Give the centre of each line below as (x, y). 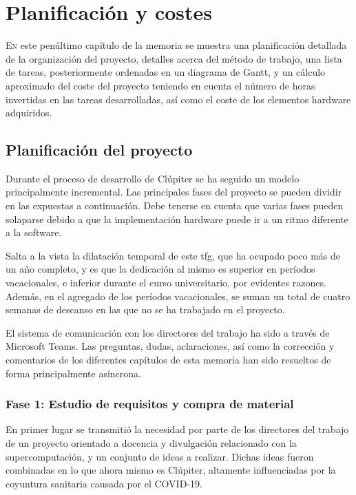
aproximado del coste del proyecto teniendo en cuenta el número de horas (160, 85)
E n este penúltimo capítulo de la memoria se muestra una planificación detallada (176, 45)
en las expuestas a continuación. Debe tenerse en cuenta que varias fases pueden (175, 206)
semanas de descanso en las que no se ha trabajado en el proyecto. (145, 309)
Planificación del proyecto (99, 150)
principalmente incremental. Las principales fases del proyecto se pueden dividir (174, 192)
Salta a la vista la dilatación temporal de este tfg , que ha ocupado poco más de (173, 255)
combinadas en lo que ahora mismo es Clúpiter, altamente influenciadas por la (171, 470)
